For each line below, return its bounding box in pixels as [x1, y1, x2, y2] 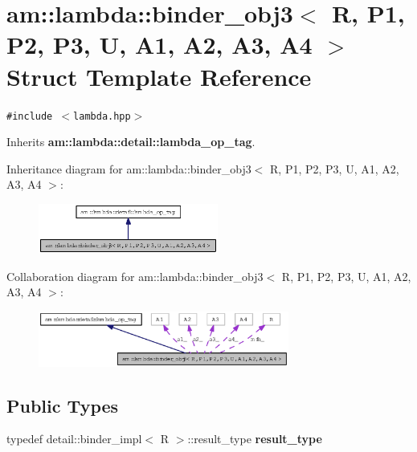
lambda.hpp [73, 110, 131, 122]
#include [6, 110, 53, 122]
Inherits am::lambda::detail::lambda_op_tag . [6, 133, 256, 150]
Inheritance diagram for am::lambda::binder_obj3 [6, 160, 251, 177]
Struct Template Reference [6, 59, 312, 92]
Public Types [6, 393, 119, 417]
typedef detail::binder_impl [6, 430, 142, 447]
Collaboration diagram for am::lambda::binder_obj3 [6, 267, 264, 284]
